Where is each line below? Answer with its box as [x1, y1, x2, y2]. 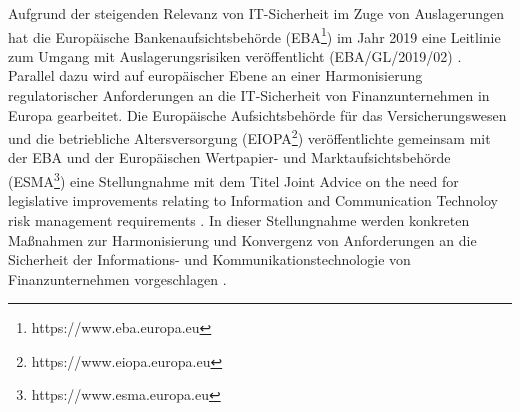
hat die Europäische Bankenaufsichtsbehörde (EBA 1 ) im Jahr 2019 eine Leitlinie [8, 23, 501, 47]
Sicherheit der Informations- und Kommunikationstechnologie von [8, 249, 411, 270]
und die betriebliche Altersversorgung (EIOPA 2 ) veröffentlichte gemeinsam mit [8, 125, 491, 148]
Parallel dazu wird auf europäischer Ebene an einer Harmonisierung [8, 65, 423, 86]
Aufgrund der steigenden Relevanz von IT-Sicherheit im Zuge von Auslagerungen [8, 3, 504, 23]
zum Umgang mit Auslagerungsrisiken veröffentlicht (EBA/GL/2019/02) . [8, 45, 462, 66]
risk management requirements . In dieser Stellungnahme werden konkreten [8, 209, 470, 230]
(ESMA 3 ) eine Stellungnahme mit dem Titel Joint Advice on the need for [8, 168, 459, 191]
